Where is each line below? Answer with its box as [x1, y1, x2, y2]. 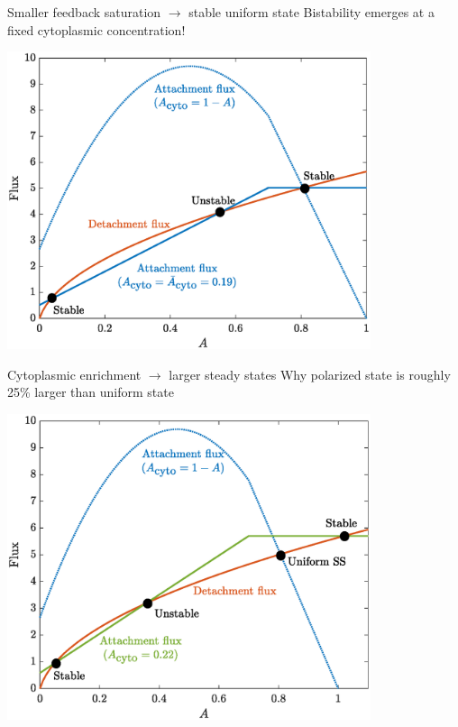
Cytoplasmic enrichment [7, 364, 142, 383]
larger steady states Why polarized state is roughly [169, 364, 451, 383]
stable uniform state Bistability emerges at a [188, 3, 435, 21]
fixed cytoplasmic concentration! [7, 20, 186, 39]
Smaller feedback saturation [7, 3, 161, 21]
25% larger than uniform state [7, 382, 174, 401]
